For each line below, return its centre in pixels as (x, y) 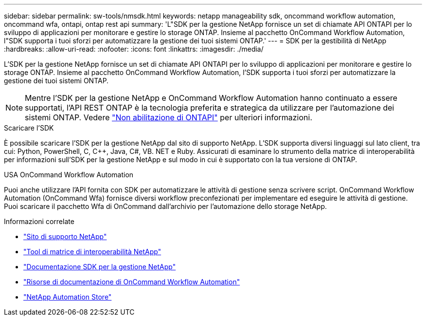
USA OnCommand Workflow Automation (69, 175)
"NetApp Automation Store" (68, 297)
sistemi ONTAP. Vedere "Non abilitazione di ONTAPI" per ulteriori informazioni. (169, 117)
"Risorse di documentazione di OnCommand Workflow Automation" (132, 282)
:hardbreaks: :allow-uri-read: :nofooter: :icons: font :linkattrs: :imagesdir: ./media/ (134, 49)
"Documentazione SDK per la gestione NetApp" (100, 267)
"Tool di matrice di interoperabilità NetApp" (92, 252)
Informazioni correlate (39, 221)
